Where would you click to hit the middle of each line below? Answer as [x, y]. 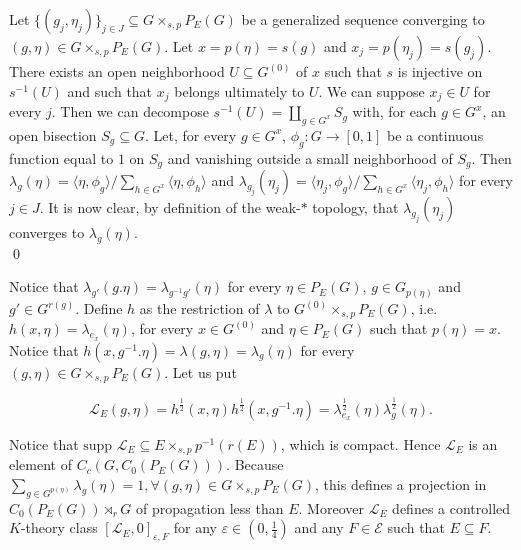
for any [195, 527]
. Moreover [331, 507]
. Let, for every [190, 134]
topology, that [355, 207]
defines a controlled [451, 507]
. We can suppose [371, 90]
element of [40, 464]
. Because [255, 464]
